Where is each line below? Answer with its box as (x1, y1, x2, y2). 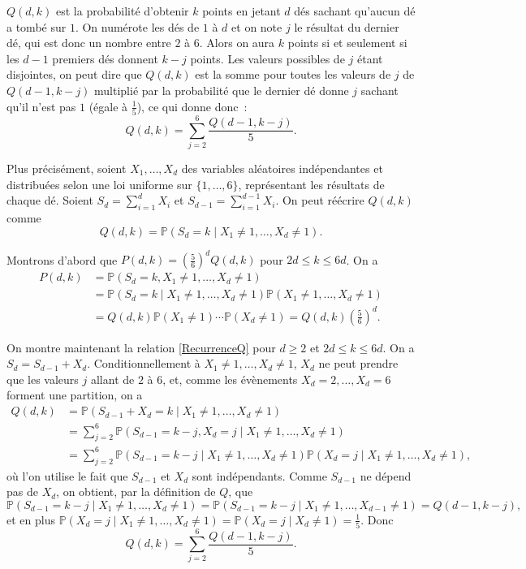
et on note (231, 18, 282, 35)
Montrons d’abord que (6, 251, 118, 268)
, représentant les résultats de (238, 175, 385, 192)
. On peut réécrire (275, 192, 364, 209)
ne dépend (360, 467, 412, 484)
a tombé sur (6, 18, 67, 35)
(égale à (88, 97, 128, 114)
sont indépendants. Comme (192, 467, 327, 484)
